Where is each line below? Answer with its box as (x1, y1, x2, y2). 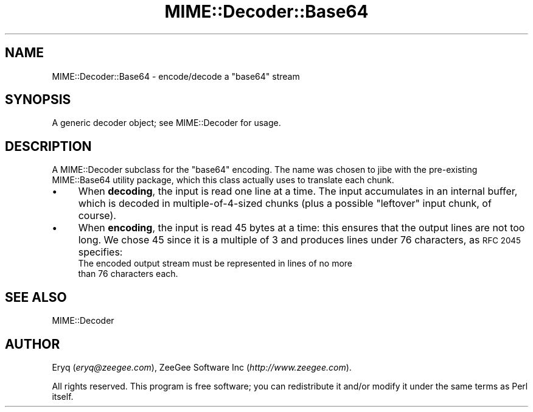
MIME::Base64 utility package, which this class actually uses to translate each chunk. (52, 175, 394, 186)
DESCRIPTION (5, 138, 92, 154)
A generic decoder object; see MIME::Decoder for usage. (52, 117, 281, 128)
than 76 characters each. (78, 268, 178, 279)
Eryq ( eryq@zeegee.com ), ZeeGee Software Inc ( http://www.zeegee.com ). (52, 361, 352, 372)
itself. (52, 391, 74, 402)
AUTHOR (5, 336, 60, 352)
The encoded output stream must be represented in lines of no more (78, 258, 353, 269)
